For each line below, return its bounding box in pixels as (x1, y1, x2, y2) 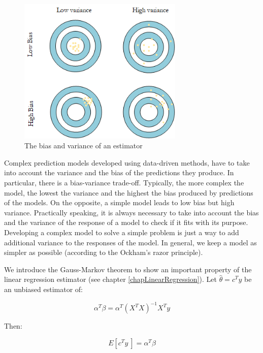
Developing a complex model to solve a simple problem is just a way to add (4, 227, 239, 238)
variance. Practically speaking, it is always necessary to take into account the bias (4, 207, 259, 217)
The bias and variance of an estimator (24, 140, 143, 151)
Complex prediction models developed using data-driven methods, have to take (4, 157, 250, 168)
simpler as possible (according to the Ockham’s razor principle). (4, 247, 203, 258)
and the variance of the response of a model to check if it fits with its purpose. (4, 217, 248, 228)
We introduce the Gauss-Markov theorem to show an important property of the (4, 264, 252, 274)
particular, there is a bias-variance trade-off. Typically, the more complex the (4, 177, 244, 188)
